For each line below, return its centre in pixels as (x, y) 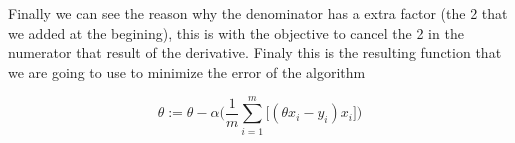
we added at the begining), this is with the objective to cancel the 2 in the (236, 32)
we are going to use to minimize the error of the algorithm (187, 71)
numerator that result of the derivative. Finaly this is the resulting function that (255, 52)
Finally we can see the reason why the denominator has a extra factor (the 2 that (258, 13)
